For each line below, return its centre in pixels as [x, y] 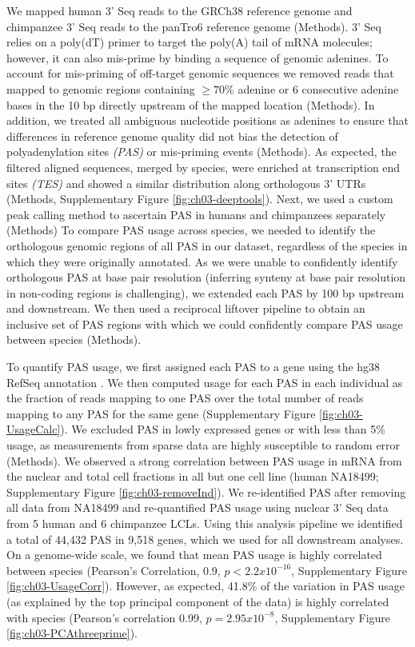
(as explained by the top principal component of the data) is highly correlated [198, 601]
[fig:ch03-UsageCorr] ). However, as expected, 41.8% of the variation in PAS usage [206, 586]
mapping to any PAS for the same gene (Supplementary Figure [161, 413]
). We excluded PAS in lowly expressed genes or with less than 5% [223, 429]
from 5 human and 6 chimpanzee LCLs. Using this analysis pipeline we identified [205, 523]
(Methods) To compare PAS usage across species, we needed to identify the [191, 230]
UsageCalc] [34, 429]
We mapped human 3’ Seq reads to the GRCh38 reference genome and [180, 10]
